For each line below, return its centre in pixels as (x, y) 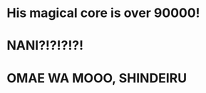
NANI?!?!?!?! (45, 46)
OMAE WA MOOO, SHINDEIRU (97, 78)
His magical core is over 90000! (103, 13)
